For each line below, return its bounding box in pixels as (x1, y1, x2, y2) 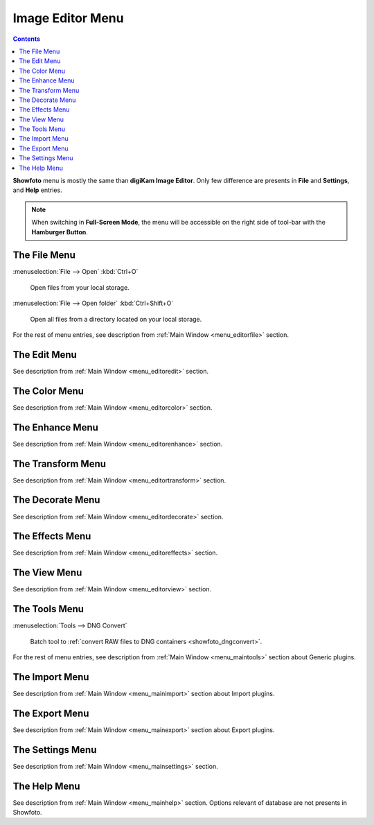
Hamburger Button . (31, 227, 88, 236)
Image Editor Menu (12, 10, 124, 26)
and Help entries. (12, 186, 62, 194)
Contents (12, 35, 41, 43)
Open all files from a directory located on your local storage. (30, 315, 202, 323)
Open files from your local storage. (30, 283, 130, 291)
